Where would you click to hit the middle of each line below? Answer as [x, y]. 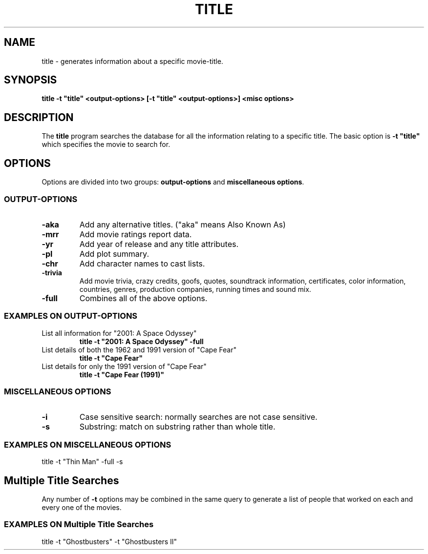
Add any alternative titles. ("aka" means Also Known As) [182, 224]
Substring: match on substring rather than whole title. [177, 427]
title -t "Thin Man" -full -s [82, 462]
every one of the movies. [82, 507]
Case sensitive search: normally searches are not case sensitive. [198, 417]
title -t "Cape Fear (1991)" [122, 374]
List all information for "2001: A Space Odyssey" [119, 333]
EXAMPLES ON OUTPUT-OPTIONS [71, 316]
